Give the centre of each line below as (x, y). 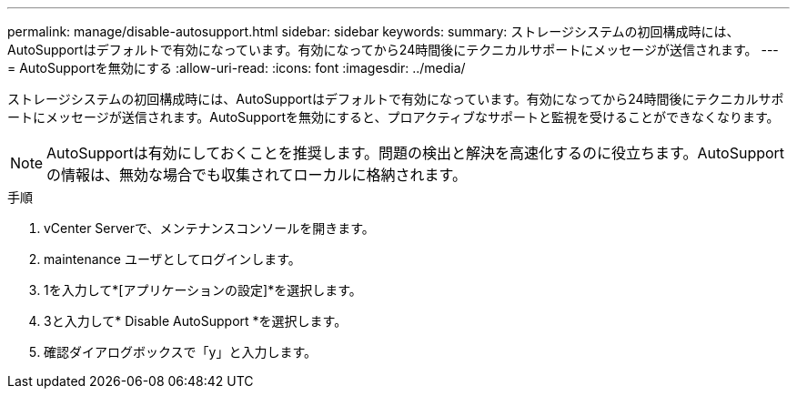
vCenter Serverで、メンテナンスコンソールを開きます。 (209, 228)
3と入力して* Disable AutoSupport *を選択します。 (196, 321)
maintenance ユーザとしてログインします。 (172, 259)
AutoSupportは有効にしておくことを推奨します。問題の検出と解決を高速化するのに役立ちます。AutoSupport (416, 153)
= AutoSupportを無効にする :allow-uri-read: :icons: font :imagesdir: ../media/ (237, 68)
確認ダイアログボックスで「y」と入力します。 (181, 352)
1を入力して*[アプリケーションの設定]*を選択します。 (203, 290)
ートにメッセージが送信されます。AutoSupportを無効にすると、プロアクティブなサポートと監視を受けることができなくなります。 (393, 117)
